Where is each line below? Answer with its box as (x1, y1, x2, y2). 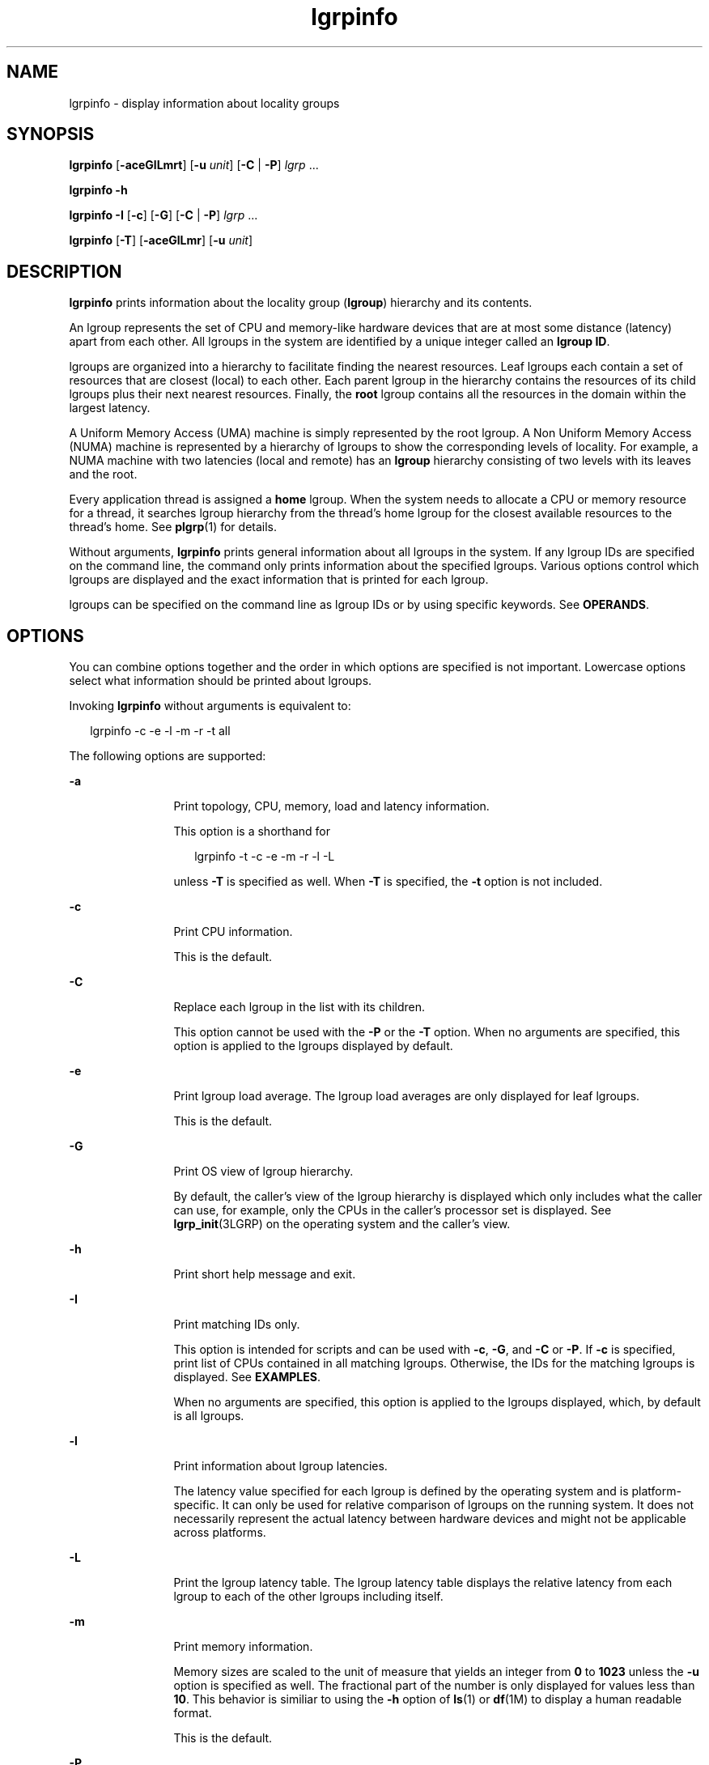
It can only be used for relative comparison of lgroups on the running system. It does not (222, 1498, 694, 1512)
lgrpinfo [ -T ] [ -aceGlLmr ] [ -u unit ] (69, 233, 253, 248)
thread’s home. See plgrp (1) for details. (69, 520, 278, 534)
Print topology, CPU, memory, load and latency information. (173, 799, 490, 814)
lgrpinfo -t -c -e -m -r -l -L (194, 849, 335, 864)
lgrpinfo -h (69, 183, 128, 198)
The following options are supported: (69, 749, 266, 763)
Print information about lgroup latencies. (173, 1459, 388, 1474)
